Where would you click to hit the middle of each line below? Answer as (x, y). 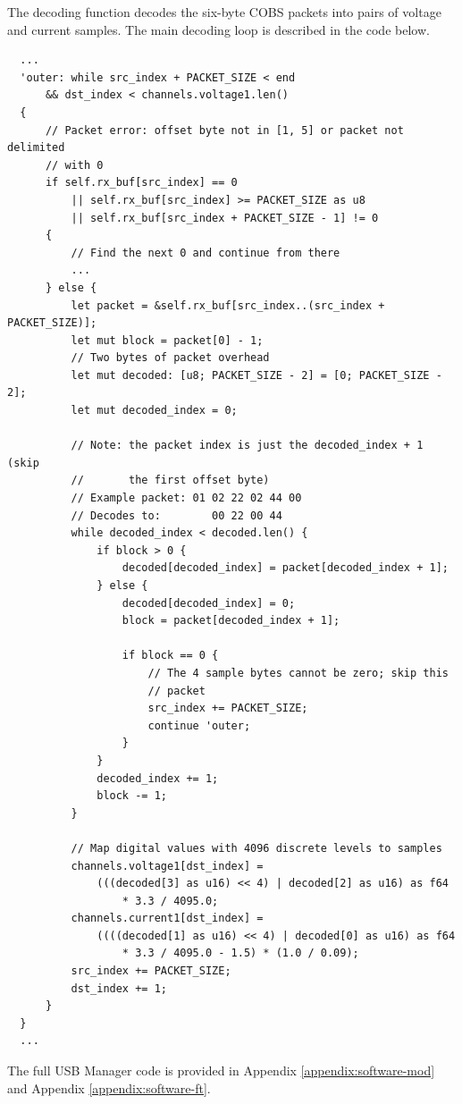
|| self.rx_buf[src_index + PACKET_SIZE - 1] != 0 (225, 218)
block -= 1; (132, 796)
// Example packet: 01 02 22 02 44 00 (186, 498)
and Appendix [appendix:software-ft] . (109, 1087)
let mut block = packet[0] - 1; (167, 340)
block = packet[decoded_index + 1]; (231, 621)
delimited (36, 148)
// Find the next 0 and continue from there (206, 253)
